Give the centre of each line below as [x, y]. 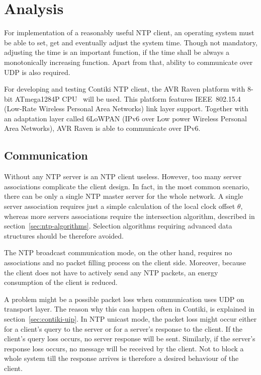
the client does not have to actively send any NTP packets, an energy [111, 272]
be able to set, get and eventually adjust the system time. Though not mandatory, [131, 42]
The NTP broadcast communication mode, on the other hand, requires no [118, 252]
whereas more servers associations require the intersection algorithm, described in [129, 216]
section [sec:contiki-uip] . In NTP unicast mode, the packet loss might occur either [130, 318]
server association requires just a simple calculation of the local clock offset [120, 206]
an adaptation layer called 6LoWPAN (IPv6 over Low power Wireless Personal [125, 118]
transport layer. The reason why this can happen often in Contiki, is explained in [129, 309]
